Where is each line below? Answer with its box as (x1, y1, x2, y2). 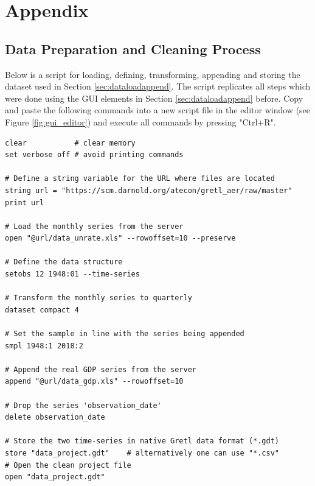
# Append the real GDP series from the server (5, 365, 196, 374)
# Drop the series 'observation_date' (5, 401, 162, 410)
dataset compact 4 (5, 305, 79, 314)
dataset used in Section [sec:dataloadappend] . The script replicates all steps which (5, 80, 311, 93)
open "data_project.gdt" (5, 473, 105, 482)
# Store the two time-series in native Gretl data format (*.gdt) (5, 437, 280, 446)
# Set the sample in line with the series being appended (5, 329, 244, 339)
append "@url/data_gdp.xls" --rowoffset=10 (5, 377, 184, 386)
